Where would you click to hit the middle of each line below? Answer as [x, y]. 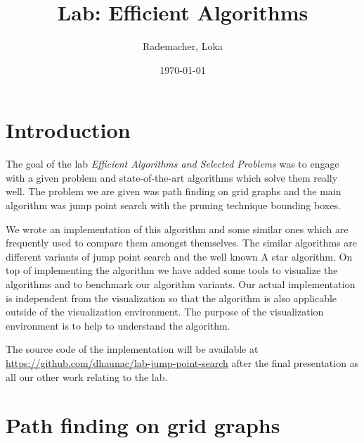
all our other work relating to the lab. [87, 376]
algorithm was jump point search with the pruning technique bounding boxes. [173, 205]
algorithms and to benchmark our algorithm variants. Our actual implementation [181, 284]
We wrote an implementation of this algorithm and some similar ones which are [177, 229]
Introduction [68, 130]
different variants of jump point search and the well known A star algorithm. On [179, 256]
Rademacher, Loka [183, 46]
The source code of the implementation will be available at [132, 349]
